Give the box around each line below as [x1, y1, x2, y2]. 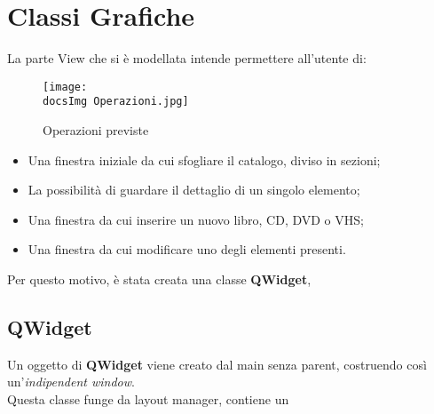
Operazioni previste [43, 121, 149, 139]
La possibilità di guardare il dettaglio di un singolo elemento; [28, 180, 360, 199]
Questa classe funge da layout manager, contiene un [7, 389, 289, 408]
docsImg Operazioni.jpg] [43, 95, 189, 108]
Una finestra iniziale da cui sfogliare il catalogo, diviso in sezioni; [28, 150, 381, 169]
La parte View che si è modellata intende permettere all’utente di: [7, 49, 367, 68]
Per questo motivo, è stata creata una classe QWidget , [7, 270, 312, 288]
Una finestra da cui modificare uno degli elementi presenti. [28, 240, 346, 259]
